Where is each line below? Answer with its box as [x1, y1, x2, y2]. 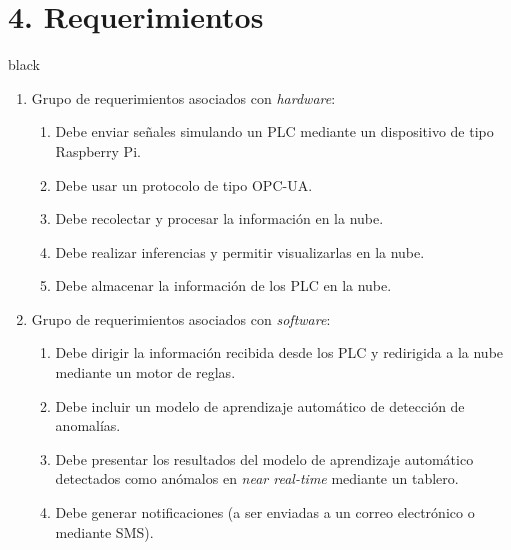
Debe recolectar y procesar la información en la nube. [55, 208, 384, 229]
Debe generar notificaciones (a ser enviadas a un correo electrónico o [55, 502, 475, 523]
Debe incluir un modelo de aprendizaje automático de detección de [55, 395, 465, 416]
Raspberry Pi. [55, 140, 141, 161]
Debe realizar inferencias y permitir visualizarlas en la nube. [55, 241, 425, 262]
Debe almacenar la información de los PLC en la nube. [55, 275, 392, 296]
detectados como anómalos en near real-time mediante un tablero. [55, 468, 459, 489]
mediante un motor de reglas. [55, 362, 236, 383]
